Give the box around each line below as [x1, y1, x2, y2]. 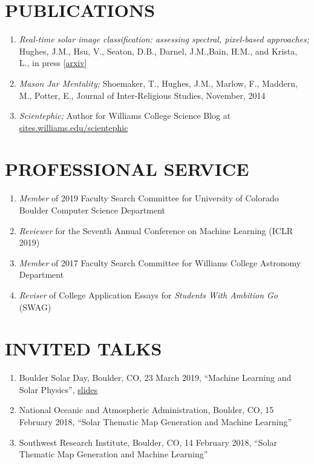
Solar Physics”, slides [19, 383, 98, 395]
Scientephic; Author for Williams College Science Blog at [19, 109, 231, 122]
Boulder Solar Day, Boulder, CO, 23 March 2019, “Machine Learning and [19, 371, 292, 384]
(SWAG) [19, 300, 51, 313]
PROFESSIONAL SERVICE [5, 156, 249, 181]
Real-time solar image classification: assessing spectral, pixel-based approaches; [19, 33, 310, 45]
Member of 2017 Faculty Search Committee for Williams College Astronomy [19, 256, 301, 269]
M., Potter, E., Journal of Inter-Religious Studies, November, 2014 [19, 89, 266, 101]
